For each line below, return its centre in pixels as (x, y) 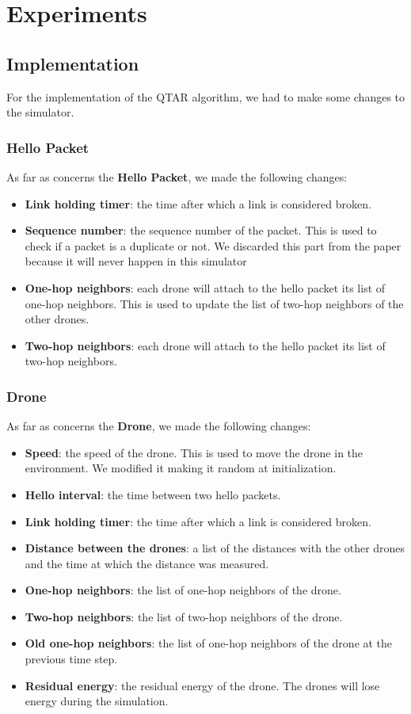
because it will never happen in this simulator (136, 261)
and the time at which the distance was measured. (147, 563)
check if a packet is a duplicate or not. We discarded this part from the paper (213, 245)
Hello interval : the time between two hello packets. (153, 494)
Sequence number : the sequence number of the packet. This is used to (201, 230)
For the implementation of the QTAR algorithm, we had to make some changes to (206, 96)
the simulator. (40, 112)
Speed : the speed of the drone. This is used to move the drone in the (194, 452)
